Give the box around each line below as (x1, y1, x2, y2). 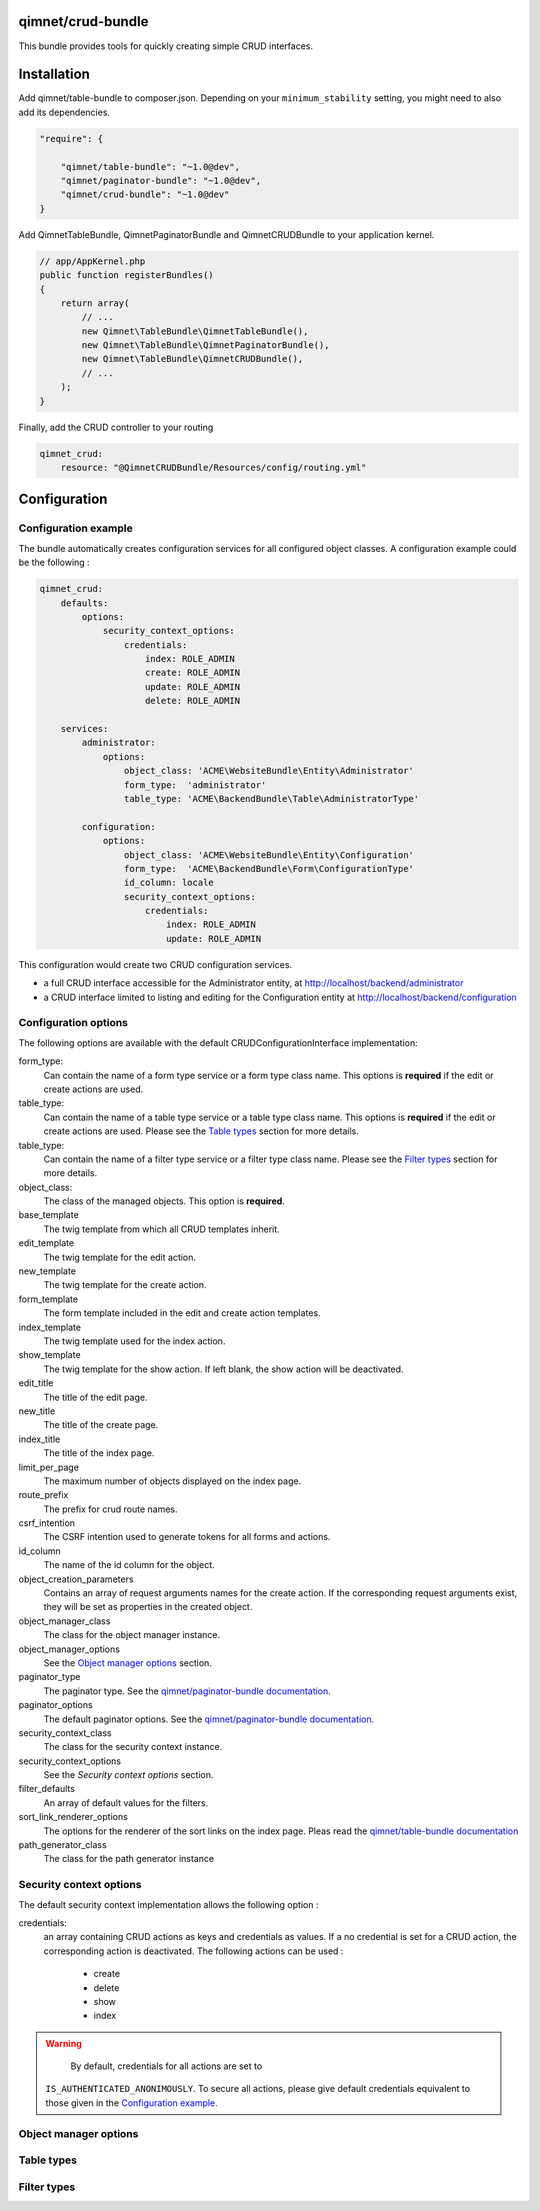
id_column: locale (123, 877, 214, 889)
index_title (18, 1433, 61, 1445)
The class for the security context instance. (43, 1741, 223, 1753)
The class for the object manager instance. (43, 1629, 220, 1641)
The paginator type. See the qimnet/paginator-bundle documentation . (43, 1685, 332, 1697)
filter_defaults (18, 1783, 75, 1795)
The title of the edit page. (43, 1391, 148, 1403)
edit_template (18, 1237, 75, 1249)
